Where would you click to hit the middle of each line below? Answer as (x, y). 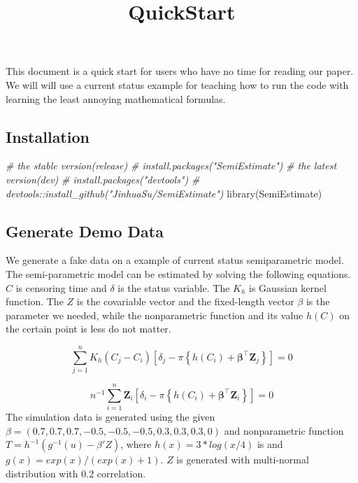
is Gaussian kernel (288, 287)
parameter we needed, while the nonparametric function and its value (155, 315)
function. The (35, 301)
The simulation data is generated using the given (110, 417)
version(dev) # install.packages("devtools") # (103, 179)
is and (270, 444)
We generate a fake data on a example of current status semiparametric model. (175, 260)
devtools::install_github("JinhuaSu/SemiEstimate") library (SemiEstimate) (164, 193)
